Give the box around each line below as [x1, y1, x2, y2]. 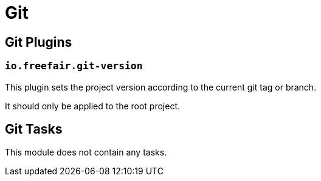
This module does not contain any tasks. [5, 147, 167, 158]
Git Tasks [5, 121, 63, 137]
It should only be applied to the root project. [5, 100, 181, 111]
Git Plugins [5, 34, 72, 50]
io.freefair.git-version [5, 60, 143, 72]
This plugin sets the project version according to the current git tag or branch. [5, 81, 317, 92]
